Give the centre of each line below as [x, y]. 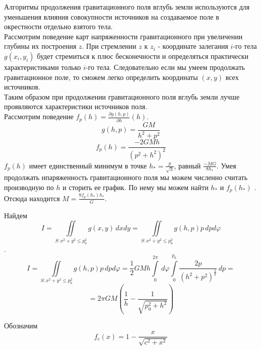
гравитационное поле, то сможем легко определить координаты [101, 77]
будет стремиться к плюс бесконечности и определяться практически [143, 56]
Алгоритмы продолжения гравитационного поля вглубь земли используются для [127, 7]
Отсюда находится [32, 198]
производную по [29, 187]
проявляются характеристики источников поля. [76, 106]
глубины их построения [40, 46]
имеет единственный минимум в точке [88, 165]
